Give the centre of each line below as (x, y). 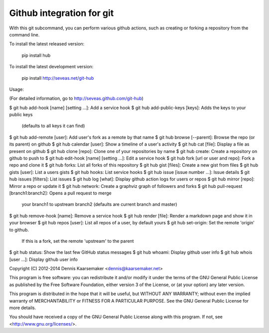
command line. (24, 34)
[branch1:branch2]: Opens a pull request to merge (60, 193)
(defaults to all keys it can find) (53, 126)
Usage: (17, 89)
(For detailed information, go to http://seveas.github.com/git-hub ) (76, 98)
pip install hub (36, 55)
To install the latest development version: (51, 67)
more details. (23, 308)
